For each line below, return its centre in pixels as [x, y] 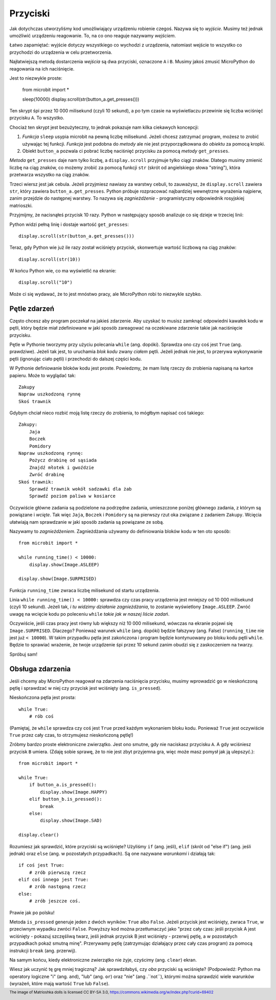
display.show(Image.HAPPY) [74, 792]
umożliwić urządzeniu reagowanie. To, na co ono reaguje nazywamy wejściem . [93, 35]
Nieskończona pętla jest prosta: [43, 697]
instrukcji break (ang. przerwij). [43, 950]
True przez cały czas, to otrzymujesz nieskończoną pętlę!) [72, 735]
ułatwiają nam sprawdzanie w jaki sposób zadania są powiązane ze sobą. [87, 522]
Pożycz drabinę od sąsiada [63, 460]
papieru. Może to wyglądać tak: [43, 375]
